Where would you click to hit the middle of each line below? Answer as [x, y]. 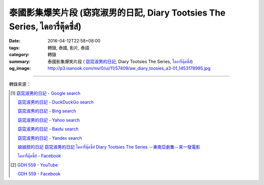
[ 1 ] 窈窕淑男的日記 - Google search [45, 93]
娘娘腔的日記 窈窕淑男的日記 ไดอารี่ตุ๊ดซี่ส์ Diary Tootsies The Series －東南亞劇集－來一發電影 [109, 147]
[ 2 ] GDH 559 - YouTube [34, 165]
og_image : [20, 68]
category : [19, 55]
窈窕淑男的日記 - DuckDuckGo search [56, 102]
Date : [15, 41]
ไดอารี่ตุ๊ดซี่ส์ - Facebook [39, 156]
